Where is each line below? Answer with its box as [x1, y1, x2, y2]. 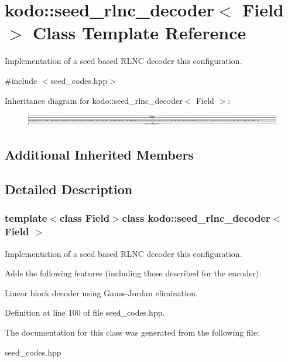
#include [5, 74, 37, 86]
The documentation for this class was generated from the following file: [5, 326, 259, 339]
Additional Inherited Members [5, 146, 194, 164]
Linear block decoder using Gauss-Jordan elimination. [5, 286, 198, 299]
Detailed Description [5, 180, 133, 198]
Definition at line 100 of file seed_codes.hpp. [5, 306, 165, 319]
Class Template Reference [33, 21, 246, 45]
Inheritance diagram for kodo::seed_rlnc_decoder [5, 94, 183, 106]
